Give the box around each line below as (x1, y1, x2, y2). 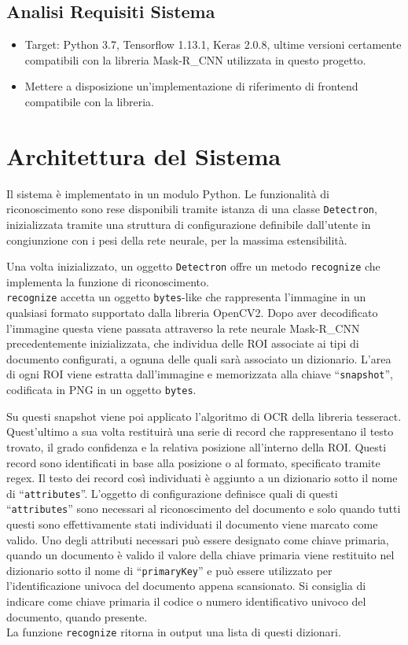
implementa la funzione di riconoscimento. (6, 273, 209, 289)
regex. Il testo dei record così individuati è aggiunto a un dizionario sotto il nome (6, 470, 398, 486)
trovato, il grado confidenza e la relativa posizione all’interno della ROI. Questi (6, 438, 387, 455)
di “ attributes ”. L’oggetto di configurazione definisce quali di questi (6, 485, 338, 501)
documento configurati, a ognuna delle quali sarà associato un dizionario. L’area (6, 350, 391, 367)
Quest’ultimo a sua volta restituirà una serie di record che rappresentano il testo (6, 423, 394, 440)
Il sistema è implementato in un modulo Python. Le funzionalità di (6, 185, 329, 201)
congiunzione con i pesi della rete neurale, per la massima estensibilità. (6, 231, 347, 248)
